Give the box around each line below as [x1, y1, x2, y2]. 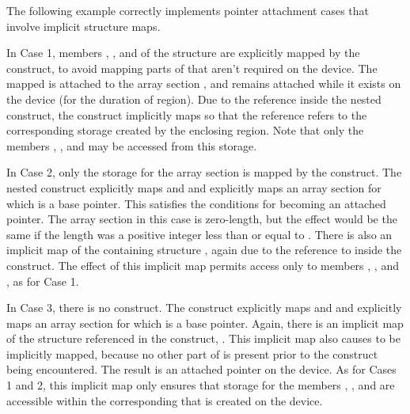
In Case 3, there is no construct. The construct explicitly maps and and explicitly [6, 299, 402, 316]
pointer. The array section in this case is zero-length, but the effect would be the [6, 211, 397, 227]
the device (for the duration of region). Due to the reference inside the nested [6, 90, 382, 107]
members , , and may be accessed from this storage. [6, 137, 257, 154]
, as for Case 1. [6, 272, 79, 289]
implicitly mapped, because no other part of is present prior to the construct [6, 345, 378, 362]
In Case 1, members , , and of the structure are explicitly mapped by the [6, 44, 360, 61]
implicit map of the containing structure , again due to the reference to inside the [6, 241, 402, 258]
